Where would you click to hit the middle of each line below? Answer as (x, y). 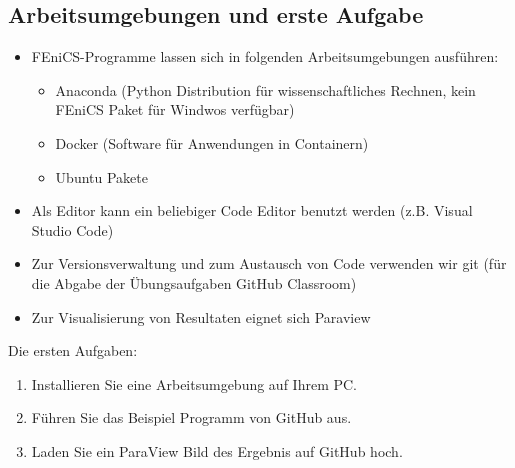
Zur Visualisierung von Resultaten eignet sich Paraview (201, 316)
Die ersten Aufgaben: (73, 350)
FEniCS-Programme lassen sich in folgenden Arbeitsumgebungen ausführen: (265, 56)
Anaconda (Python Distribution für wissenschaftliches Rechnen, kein (265, 89)
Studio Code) (72, 229)
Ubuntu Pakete (101, 176)
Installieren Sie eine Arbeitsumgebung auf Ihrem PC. (194, 383)
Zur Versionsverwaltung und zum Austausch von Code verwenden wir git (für (269, 263)
